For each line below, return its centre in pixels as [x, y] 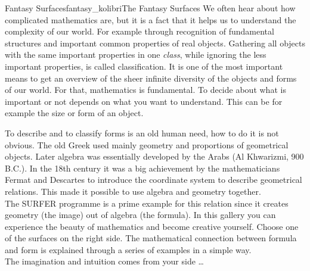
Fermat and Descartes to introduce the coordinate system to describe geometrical [154, 180]
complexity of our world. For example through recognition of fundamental [139, 31]
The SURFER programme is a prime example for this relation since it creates [147, 203]
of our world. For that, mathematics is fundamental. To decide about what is [145, 90]
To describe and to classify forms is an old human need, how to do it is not [142, 133]
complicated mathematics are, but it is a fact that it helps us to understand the [151, 19]
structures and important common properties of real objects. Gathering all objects [155, 43]
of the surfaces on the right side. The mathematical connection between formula [151, 238]
